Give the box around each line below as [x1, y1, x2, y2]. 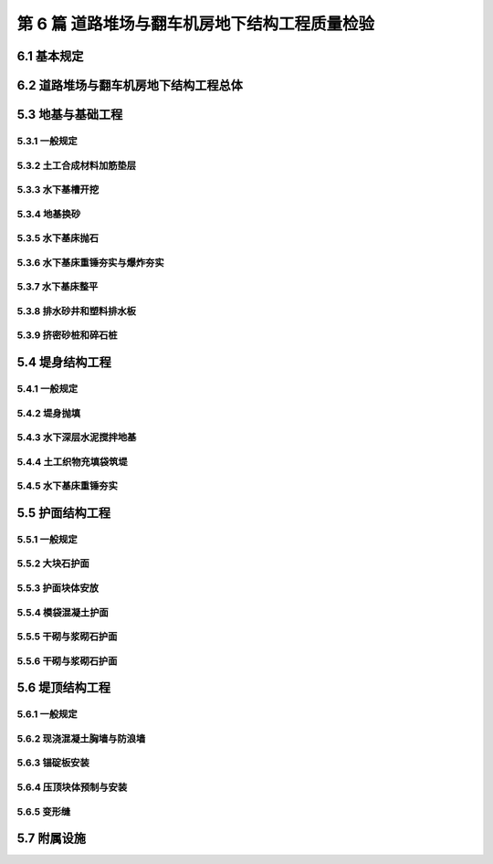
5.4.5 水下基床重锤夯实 [16, 479, 119, 492]
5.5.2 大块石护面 [16, 557, 90, 570]
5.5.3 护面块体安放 [16, 582, 100, 594]
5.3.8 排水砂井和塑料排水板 [16, 304, 137, 317]
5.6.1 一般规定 [16, 708, 78, 721]
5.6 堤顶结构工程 [16, 680, 111, 696]
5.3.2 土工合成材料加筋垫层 [16, 159, 137, 172]
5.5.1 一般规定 [16, 532, 78, 545]
